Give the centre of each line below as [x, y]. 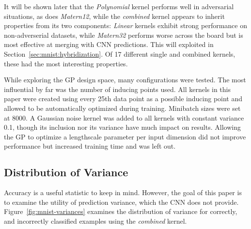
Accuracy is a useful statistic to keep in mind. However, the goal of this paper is [123, 192]
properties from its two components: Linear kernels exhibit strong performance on [126, 25]
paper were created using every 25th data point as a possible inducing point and [123, 99]
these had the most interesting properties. [66, 63]
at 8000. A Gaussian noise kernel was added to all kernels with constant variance [124, 117]
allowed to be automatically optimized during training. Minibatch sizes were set [122, 108]
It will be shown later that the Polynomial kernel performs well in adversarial [119, 6]
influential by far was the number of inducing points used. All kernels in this [117, 89]
